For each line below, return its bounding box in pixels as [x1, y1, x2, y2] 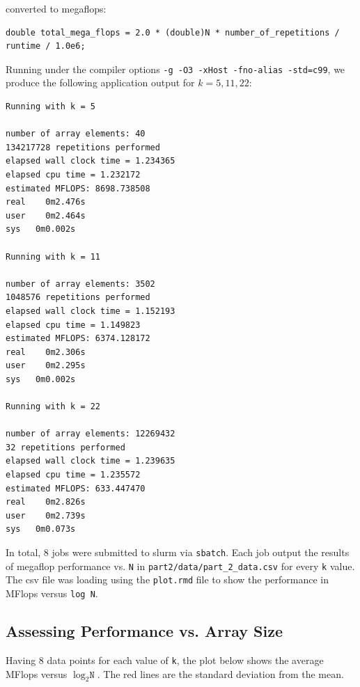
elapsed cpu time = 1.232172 [6, 170, 141, 180]
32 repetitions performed [6, 442, 125, 452]
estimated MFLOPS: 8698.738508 [6, 183, 150, 194]
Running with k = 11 [6, 251, 101, 262]
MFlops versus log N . [6, 586, 98, 600]
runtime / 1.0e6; [6, 41, 86, 52]
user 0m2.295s [6, 361, 86, 371]
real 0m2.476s [6, 197, 86, 207]
